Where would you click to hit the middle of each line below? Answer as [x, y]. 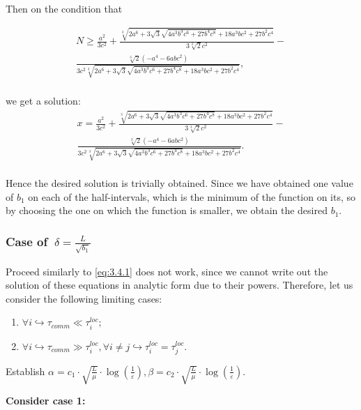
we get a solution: [43, 101]
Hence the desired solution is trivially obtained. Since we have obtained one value [179, 183]
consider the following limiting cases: [84, 298]
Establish [25, 371]
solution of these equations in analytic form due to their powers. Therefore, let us [179, 285]
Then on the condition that [64, 8]
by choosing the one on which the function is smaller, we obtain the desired [167, 210]
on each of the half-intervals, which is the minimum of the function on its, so [192, 196]
